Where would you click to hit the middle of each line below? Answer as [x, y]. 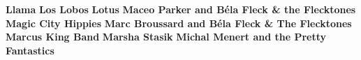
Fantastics [30, 50]
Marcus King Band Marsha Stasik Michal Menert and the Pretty [166, 37]
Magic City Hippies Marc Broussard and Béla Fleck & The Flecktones [179, 23]
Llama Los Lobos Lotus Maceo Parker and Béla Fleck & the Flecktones [181, 9]
